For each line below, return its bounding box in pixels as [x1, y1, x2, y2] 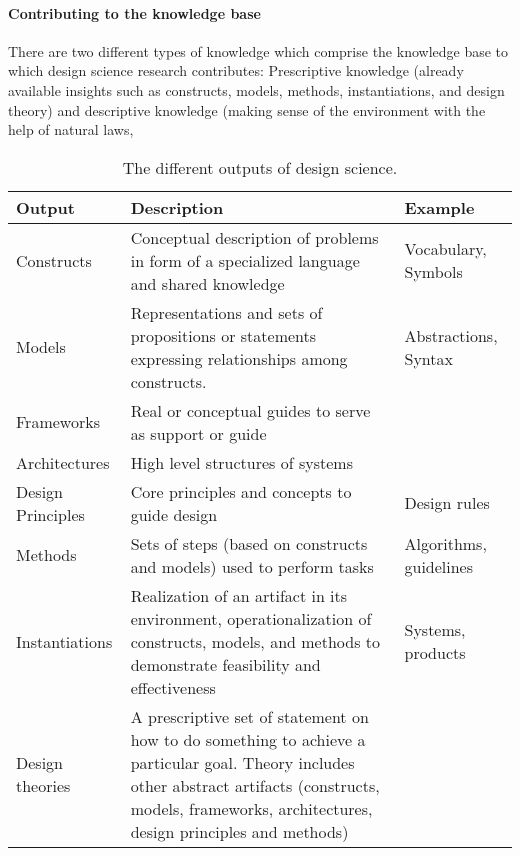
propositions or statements [130, 323, 317, 347]
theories [16, 773, 71, 797]
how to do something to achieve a [130, 727, 366, 751]
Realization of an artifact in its [130, 583, 348, 607]
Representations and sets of [130, 300, 323, 324]
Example [404, 195, 475, 219]
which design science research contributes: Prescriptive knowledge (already [8, 60, 464, 81]
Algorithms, [404, 531, 487, 555]
